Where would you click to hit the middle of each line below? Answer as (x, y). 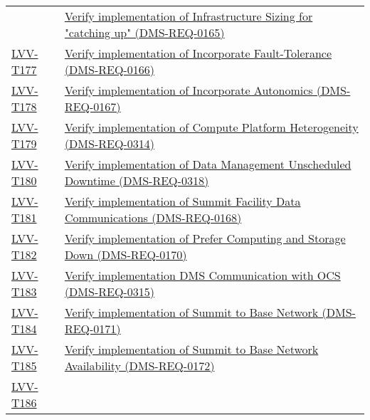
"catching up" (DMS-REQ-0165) (144, 32)
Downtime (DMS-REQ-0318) (137, 180)
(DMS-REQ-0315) (109, 292)
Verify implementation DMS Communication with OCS (202, 275)
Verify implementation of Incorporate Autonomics (189, 90)
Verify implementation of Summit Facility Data (183, 201)
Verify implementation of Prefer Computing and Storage (205, 238)
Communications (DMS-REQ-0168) (153, 217)
